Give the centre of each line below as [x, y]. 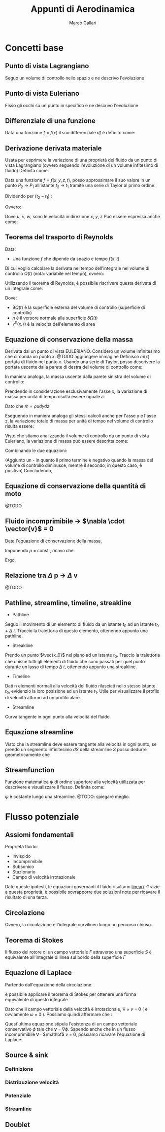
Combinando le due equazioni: [36, 451]
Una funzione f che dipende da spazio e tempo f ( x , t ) [66, 259]
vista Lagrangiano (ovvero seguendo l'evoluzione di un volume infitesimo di [82, 165]
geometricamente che [28, 755]
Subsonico [23, 867]
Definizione [19, 1069]
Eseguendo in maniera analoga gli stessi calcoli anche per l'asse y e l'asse [81, 416]
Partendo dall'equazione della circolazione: [49, 984]
